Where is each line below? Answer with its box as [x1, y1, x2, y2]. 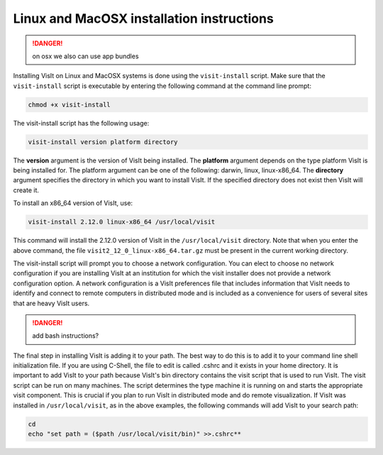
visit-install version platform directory [28, 138, 178, 146]
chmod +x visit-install [28, 100, 111, 109]
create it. [13, 185, 39, 194]
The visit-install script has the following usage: [13, 119, 150, 127]
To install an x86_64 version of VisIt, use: [13, 199, 133, 207]
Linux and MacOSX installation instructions [13, 11, 274, 26]
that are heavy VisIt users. [13, 299, 90, 307]
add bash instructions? [32, 331, 99, 340]
